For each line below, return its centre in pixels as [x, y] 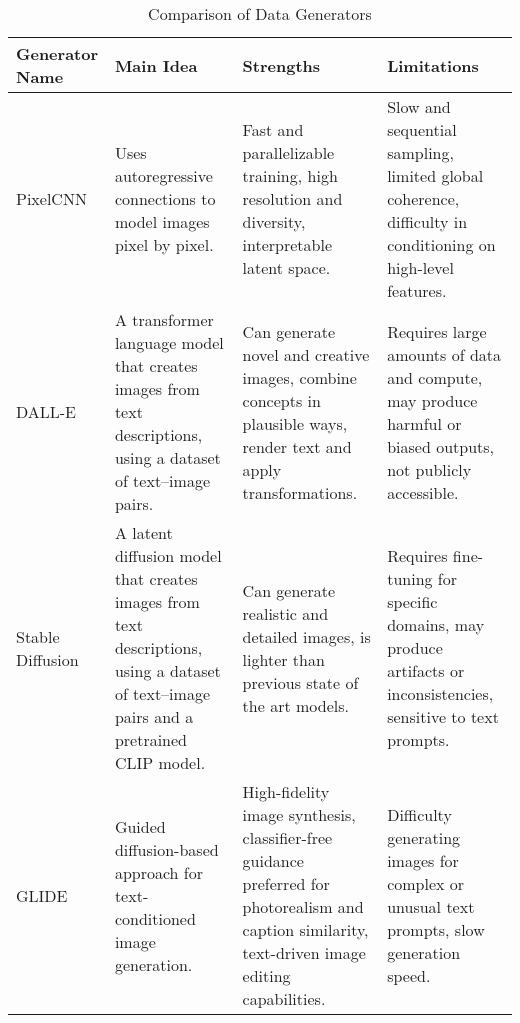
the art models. [295, 705]
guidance [273, 860]
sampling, [420, 152]
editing [266, 975]
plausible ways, [295, 423]
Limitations [433, 65]
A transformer [164, 319]
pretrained [151, 739]
